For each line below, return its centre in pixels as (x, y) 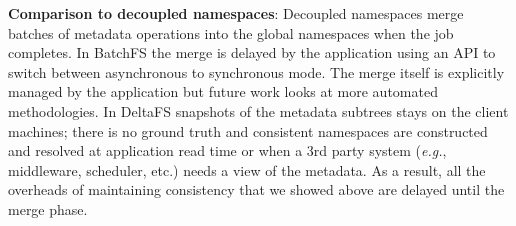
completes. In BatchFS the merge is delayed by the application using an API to (252, 52)
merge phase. (48, 208)
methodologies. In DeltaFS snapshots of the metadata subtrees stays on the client (258, 110)
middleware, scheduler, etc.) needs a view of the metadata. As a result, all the (247, 169)
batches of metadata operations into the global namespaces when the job (231, 32)
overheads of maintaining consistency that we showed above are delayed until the (256, 189)
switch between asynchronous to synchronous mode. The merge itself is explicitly (256, 71)
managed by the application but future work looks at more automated (223, 91)
